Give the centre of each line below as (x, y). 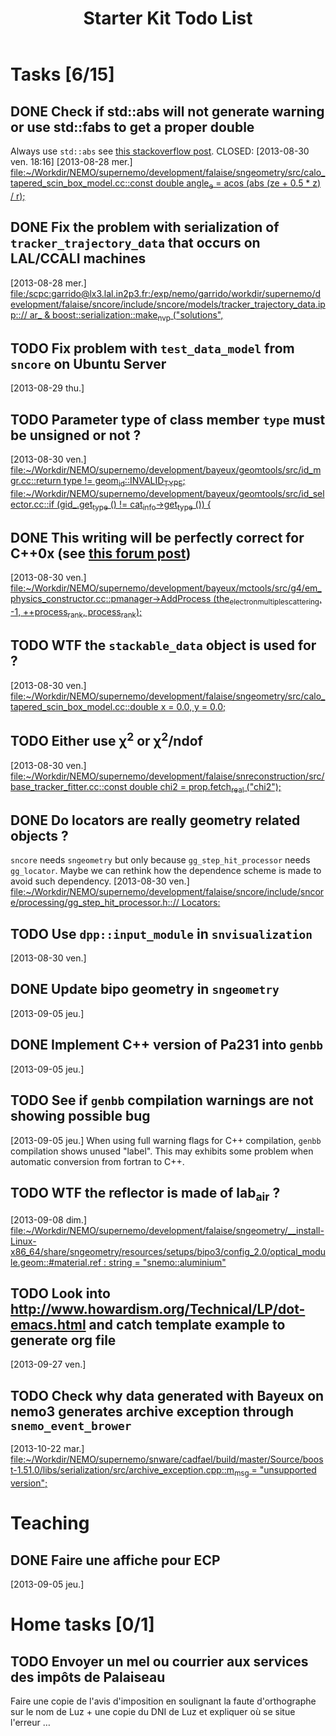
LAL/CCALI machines (78, 258)
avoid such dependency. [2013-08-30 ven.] (100, 881)
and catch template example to (187, 1324)
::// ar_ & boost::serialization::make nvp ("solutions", (119, 315)
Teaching (50, 1523)
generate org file (63, 1340)
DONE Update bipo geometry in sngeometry (145, 989)
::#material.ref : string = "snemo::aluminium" (135, 1262)
